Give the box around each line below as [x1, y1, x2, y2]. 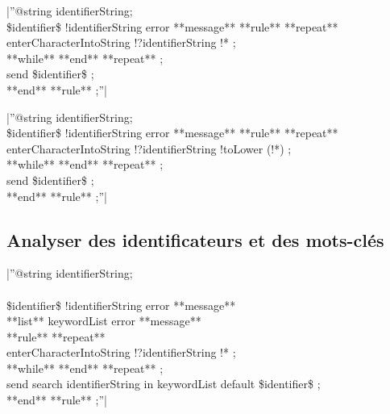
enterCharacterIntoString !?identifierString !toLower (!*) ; [6, 140, 292, 157]
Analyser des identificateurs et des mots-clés [6, 227, 384, 252]
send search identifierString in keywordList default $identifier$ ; [6, 375, 321, 392]
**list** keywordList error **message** [6, 312, 201, 329]
